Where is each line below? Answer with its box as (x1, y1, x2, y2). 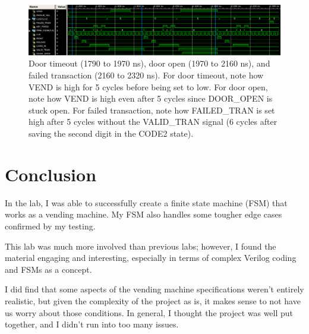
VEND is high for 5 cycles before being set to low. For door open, (29, 80, 268, 93)
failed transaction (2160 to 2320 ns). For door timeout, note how (29, 69, 264, 81)
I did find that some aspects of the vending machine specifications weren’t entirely (5, 283, 304, 295)
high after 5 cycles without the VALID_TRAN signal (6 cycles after (29, 115, 278, 128)
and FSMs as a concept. (5, 263, 92, 275)
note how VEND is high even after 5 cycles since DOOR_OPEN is (29, 92, 273, 105)
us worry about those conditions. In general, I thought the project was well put (5, 306, 294, 319)
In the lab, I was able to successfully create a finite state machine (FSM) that (5, 196, 288, 209)
